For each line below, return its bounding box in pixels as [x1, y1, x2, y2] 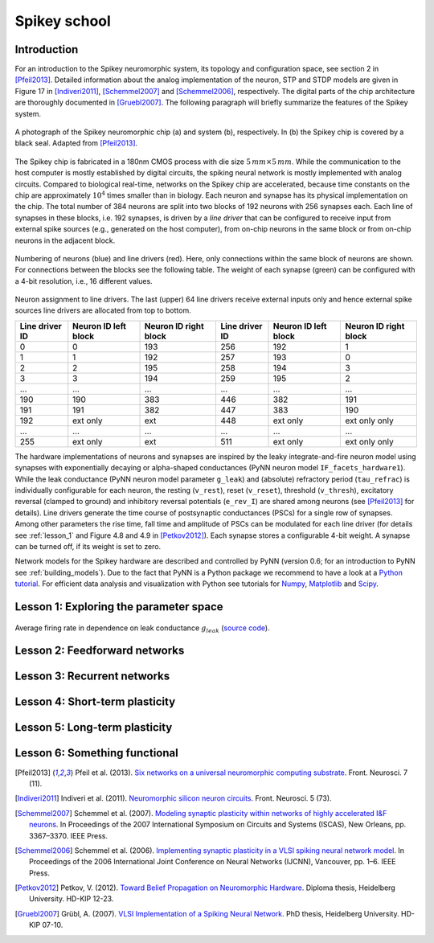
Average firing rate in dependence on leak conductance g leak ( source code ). [14, 623, 270, 634]
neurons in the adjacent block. [14, 236, 116, 245]
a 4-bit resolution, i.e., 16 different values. [14, 276, 153, 285]
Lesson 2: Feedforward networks [14, 644, 185, 658]
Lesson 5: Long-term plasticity [14, 720, 173, 735]
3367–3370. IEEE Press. [29, 830, 108, 840]
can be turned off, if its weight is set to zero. [14, 542, 162, 551]
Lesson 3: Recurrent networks [14, 670, 170, 683]
